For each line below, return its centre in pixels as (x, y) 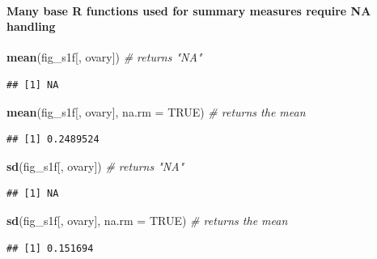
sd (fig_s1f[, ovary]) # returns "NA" (95, 166)
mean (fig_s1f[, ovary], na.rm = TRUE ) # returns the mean (156, 111)
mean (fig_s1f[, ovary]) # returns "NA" (104, 57)
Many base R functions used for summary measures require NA (189, 10)
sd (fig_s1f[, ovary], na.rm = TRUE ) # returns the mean (147, 220)
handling (31, 26)
